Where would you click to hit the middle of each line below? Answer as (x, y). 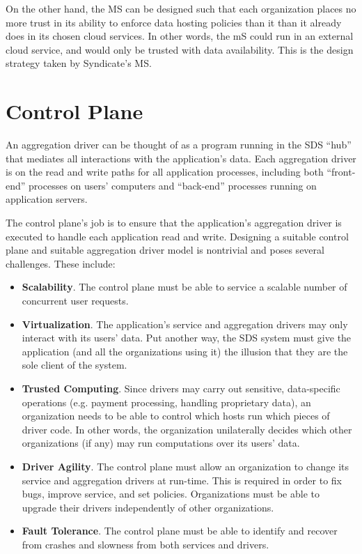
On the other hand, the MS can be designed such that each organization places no (181, 8)
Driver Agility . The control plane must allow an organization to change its (186, 466)
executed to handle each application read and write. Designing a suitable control (177, 236)
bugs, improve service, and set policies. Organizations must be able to (171, 494)
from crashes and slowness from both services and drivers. (145, 544)
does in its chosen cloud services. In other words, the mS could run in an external (180, 36)
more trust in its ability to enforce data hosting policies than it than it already (174, 22)
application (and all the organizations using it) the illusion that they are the (185, 351)
